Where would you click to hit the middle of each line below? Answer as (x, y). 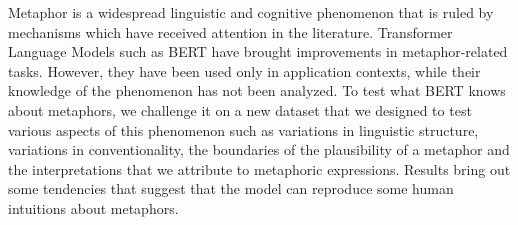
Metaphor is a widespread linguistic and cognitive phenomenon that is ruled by (251, 12)
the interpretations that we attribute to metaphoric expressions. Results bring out (259, 168)
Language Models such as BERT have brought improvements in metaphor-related (258, 51)
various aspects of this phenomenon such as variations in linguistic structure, (243, 129)
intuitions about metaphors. (93, 207)
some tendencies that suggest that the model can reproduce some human (231, 188)
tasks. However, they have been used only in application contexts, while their (244, 70)
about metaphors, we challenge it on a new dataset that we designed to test (240, 109)
